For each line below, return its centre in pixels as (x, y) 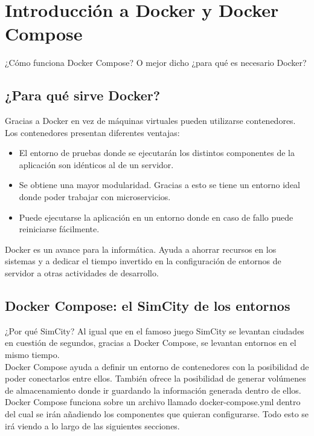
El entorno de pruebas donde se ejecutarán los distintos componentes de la (157, 153)
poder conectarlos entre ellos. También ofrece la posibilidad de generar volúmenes (155, 378)
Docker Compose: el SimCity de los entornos (148, 306)
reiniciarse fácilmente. (59, 229)
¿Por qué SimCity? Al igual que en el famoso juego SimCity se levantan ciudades (155, 330)
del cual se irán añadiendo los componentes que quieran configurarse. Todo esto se (157, 414)
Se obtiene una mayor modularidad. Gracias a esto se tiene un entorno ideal (160, 185)
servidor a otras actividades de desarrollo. (82, 273)
